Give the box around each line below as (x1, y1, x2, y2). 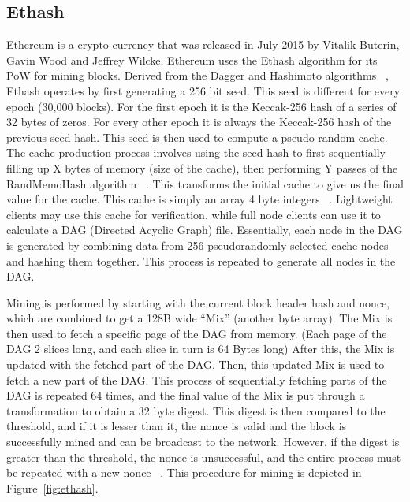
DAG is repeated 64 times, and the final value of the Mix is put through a (6, 387, 365, 403)
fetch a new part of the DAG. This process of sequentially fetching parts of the (6, 371, 387, 388)
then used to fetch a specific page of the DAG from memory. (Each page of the (6, 325, 387, 341)
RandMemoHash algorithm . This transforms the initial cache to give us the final (6, 175, 404, 192)
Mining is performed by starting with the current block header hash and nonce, (6, 294, 390, 310)
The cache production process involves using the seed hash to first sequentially (6, 144, 386, 161)
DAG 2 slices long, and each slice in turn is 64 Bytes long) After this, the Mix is (6, 340, 395, 357)
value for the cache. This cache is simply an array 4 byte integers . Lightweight (6, 191, 393, 207)
